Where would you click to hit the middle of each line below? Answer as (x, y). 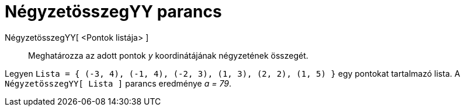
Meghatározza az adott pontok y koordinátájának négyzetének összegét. (168, 55)
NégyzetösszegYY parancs (113, 12)
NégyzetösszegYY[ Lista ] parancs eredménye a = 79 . (118, 83)
